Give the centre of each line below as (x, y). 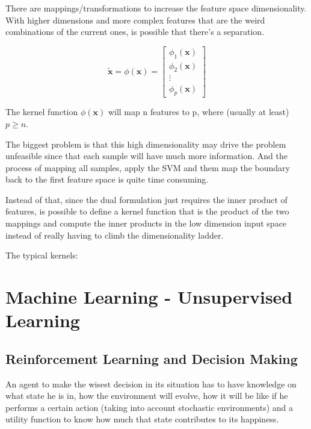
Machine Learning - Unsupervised (149, 297)
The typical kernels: (42, 255)
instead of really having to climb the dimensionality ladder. (115, 235)
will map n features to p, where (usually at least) (199, 112)
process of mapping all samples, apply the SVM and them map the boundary (148, 167)
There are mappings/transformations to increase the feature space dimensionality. (156, 8)
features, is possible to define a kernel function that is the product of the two (147, 211)
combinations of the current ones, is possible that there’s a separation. (135, 32)
